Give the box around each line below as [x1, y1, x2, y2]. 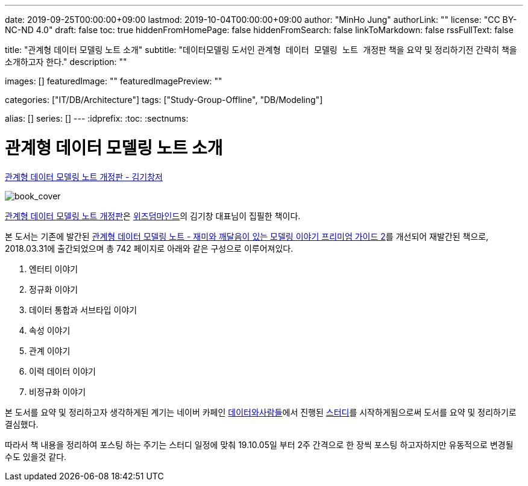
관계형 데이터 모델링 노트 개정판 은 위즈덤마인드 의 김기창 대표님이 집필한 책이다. [5, 210, 301, 221]
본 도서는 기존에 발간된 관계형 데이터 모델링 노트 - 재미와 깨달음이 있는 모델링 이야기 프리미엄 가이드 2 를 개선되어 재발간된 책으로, [5, 231, 489, 241]
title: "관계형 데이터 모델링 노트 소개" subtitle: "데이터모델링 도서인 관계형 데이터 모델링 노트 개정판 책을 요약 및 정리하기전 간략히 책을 [5, 45, 517, 55]
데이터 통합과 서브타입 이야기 [29, 304, 137, 315]
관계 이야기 [29, 345, 71, 356]
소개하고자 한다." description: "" [5, 57, 127, 67]
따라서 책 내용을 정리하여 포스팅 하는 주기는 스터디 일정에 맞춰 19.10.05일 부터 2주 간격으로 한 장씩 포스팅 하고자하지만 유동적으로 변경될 [5, 439, 514, 450]
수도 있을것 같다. [5, 451, 67, 462]
